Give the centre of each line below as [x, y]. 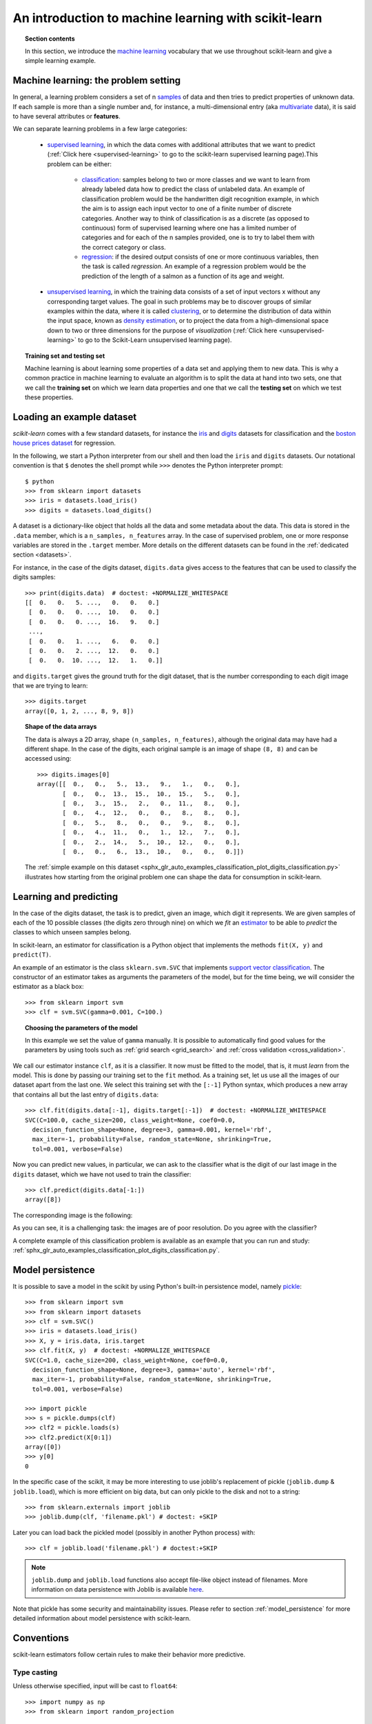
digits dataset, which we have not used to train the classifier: [102, 1174]
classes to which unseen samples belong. [72, 932]
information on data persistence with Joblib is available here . [117, 1590]
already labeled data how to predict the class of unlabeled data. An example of [193, 189]
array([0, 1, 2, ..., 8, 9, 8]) [80, 711]
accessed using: [48, 759]
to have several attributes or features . [66, 117]
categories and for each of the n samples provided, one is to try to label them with [198, 237]
